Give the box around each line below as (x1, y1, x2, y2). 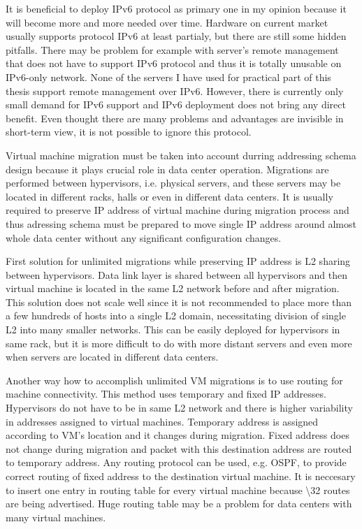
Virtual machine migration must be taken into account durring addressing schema (6, 147, 356, 162)
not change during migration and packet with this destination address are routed (6, 441, 352, 456)
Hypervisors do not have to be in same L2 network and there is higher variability (6, 400, 353, 415)
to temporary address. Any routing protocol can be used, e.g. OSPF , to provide (6, 455, 347, 470)
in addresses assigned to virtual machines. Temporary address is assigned (6, 414, 319, 428)
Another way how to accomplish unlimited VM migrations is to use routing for (6, 372, 343, 387)
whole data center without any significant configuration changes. (6, 230, 282, 245)
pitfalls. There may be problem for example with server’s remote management (6, 42, 339, 57)
